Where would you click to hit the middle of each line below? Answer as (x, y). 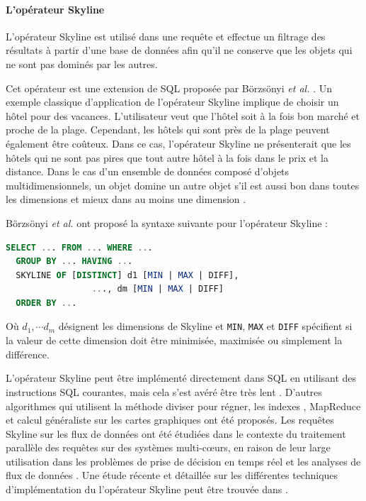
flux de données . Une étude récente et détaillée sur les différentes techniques (172, 475)
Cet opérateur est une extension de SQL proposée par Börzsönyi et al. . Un (169, 88)
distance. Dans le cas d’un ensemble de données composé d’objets (148, 171)
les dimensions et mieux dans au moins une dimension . (126, 199)
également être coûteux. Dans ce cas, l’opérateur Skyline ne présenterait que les (178, 143)
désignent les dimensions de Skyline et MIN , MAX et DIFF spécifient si (205, 326)
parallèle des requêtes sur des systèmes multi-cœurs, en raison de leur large (168, 447)
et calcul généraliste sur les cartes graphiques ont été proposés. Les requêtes (170, 420)
